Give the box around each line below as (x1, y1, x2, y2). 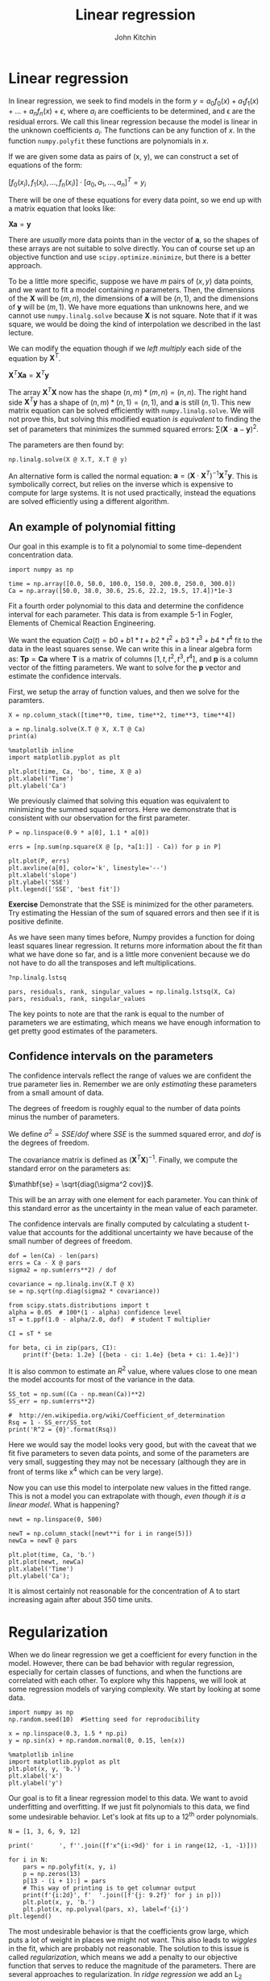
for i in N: (8, 1856, 48, 1864)
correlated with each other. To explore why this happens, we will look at (8, 1675, 247, 1685)
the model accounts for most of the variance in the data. (8, 1375, 195, 1385)
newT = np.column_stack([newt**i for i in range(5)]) (8, 1529, 193, 1538)
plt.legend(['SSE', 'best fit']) (8, 885, 121, 894)
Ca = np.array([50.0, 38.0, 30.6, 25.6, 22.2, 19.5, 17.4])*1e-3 (8, 587, 232, 595)
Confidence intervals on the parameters (8, 1049, 214, 1063)
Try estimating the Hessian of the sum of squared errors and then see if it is (8, 907, 260, 918)
